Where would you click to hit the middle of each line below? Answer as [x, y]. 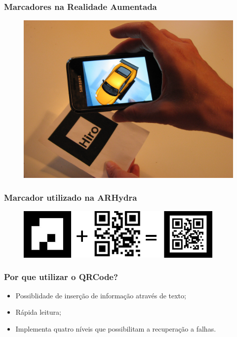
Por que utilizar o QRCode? [61, 277]
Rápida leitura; [38, 312]
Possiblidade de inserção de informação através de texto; [101, 295]
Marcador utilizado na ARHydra [71, 197]
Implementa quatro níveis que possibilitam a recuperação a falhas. [116, 328]
